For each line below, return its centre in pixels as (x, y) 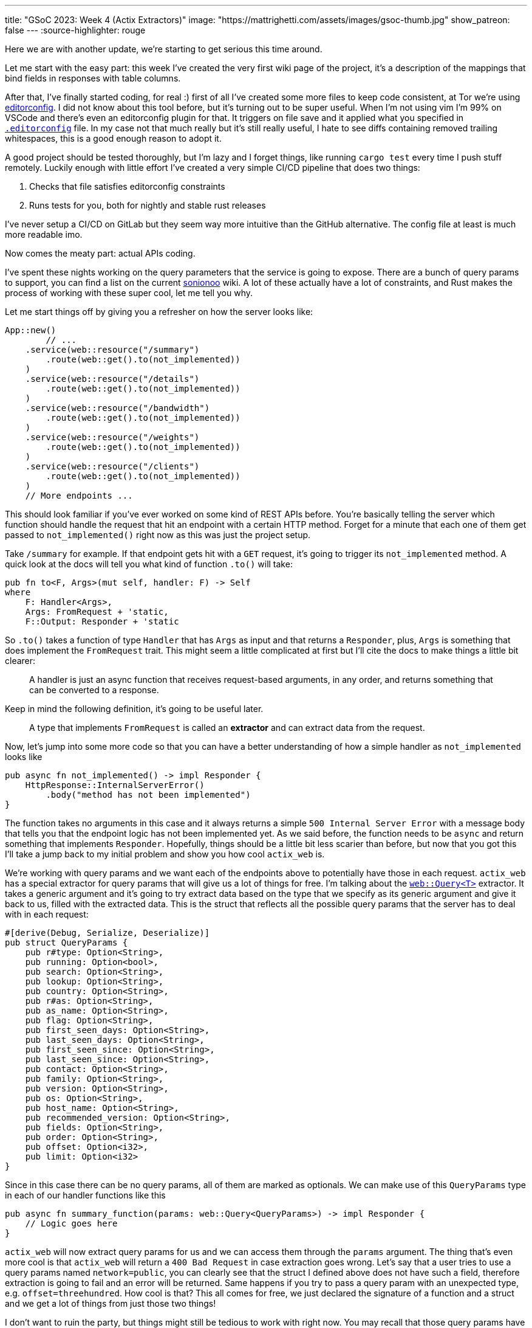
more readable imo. (44, 234)
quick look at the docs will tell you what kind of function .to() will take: (149, 564)
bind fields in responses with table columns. (93, 78)
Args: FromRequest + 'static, (97, 612)
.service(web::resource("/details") (112, 379)
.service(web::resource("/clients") (112, 466)
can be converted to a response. (94, 690)
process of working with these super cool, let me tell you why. (129, 293)
